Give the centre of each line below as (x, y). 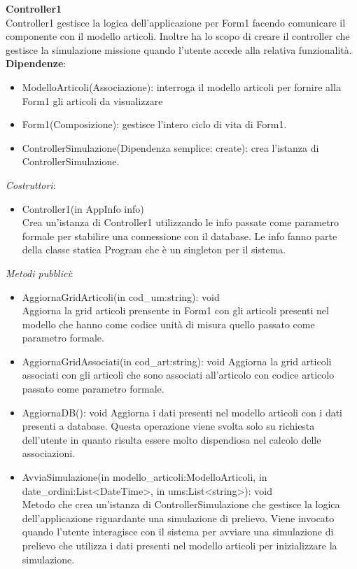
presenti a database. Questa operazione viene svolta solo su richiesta (168, 426)
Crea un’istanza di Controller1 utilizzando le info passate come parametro (181, 222)
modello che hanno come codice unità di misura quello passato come (168, 324)
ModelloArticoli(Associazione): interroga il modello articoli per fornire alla (181, 86)
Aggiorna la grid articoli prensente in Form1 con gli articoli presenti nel (175, 310)
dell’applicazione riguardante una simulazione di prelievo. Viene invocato (178, 518)
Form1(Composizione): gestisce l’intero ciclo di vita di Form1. (154, 124)
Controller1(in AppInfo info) (83, 208)
